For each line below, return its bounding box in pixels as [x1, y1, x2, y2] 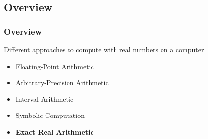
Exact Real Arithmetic [15, 126, 94, 137]
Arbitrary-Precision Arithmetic [15, 77, 109, 88]
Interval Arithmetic [15, 93, 74, 104]
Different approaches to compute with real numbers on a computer [4, 45, 204, 54]
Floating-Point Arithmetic [15, 61, 94, 71]
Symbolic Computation [15, 110, 85, 120]
